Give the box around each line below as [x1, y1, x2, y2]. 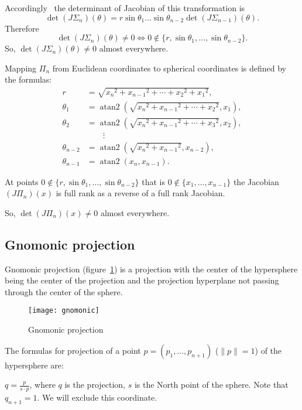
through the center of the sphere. [5, 285, 123, 298]
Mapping [5, 61, 37, 74]
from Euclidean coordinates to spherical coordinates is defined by [52, 61, 287, 74]
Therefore [5, 22, 39, 34]
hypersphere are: [5, 358, 64, 371]
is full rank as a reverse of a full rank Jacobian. [56, 187, 225, 199]
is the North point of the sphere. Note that [134, 378, 289, 391]
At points [5, 175, 39, 187]
